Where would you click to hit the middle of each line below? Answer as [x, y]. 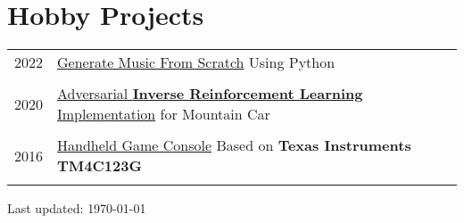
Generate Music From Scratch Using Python [196, 62]
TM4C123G [99, 166]
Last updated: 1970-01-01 [77, 208]
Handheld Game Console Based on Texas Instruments [234, 145]
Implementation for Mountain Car [164, 114]
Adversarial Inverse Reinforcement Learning [210, 94]
